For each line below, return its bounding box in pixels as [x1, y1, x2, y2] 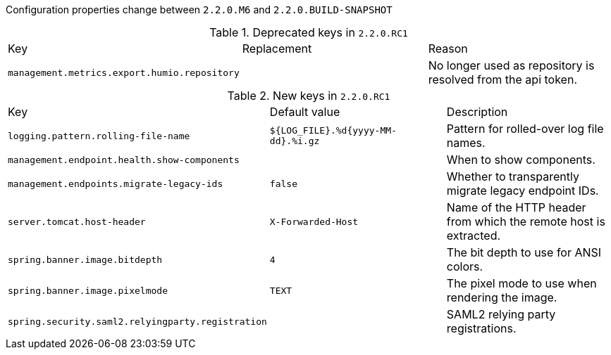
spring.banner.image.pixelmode [8, 285, 168, 296]
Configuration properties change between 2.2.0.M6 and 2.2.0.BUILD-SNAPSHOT [6, 4, 393, 15]
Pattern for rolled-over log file [446, 122, 604, 136]
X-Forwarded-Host [269, 216, 359, 227]
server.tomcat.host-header [8, 216, 146, 227]
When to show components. [446, 153, 595, 167]
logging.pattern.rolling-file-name [8, 130, 190, 141]
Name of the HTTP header [446, 200, 586, 214]
